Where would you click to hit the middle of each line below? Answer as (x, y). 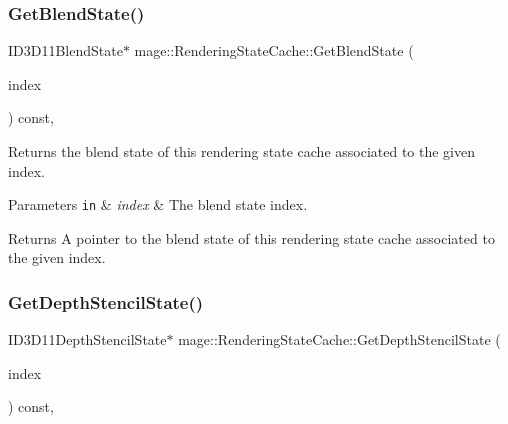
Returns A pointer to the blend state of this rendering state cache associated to (251, 237)
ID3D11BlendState (65, 50)
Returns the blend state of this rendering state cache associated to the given (242, 151)
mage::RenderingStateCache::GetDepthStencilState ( (339, 339)
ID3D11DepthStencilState (87, 339)
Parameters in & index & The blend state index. (158, 204)
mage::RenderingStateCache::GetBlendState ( (274, 50)
